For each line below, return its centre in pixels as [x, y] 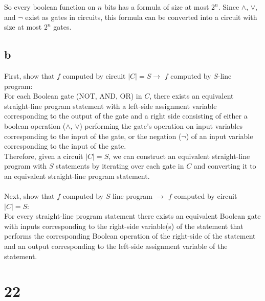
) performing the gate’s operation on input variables [161, 125]
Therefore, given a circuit [44, 156]
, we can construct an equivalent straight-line [179, 156]
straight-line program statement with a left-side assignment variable [111, 106]
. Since [229, 7]
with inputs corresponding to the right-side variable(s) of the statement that [124, 226]
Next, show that [29, 196]
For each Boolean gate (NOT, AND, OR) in [73, 96]
